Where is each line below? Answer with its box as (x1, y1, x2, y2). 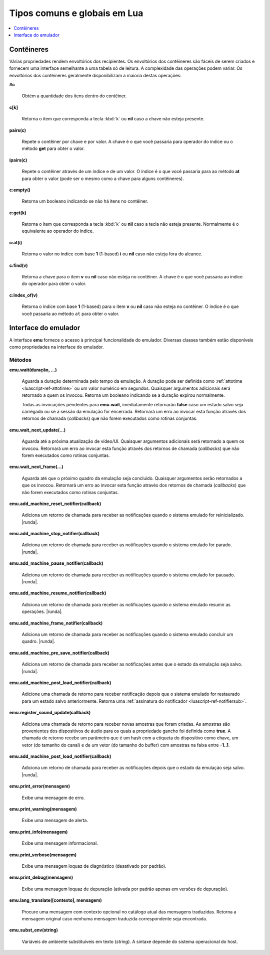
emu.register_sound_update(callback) (9, 710, 91, 716)
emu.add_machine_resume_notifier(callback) (9, 590, 106, 596)
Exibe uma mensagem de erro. (21, 794, 85, 801)
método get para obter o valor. (21, 145, 85, 151)
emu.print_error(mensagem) (9, 783, 70, 789)
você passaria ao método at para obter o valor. (21, 310, 119, 316)
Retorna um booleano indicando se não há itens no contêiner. (21, 198, 148, 204)
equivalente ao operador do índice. (21, 228, 94, 234)
